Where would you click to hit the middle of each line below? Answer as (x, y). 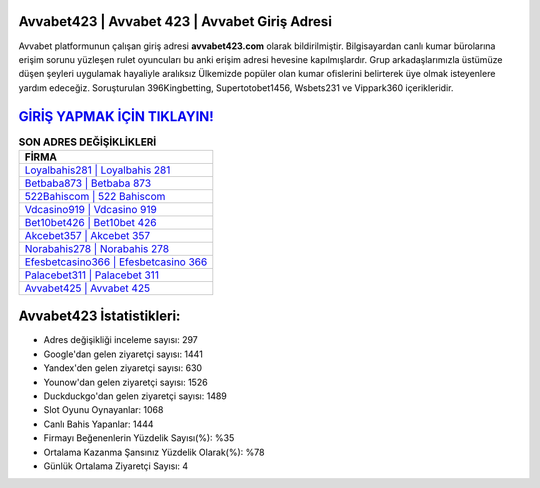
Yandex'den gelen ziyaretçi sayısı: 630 (123, 368)
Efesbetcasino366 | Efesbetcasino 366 (116, 262)
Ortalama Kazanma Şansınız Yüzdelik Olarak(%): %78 (154, 452)
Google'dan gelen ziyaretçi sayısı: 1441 (123, 354)
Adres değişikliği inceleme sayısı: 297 (121, 340)
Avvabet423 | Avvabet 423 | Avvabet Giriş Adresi (175, 21)
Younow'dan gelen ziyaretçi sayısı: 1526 (126, 382)
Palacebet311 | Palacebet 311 (92, 275)
